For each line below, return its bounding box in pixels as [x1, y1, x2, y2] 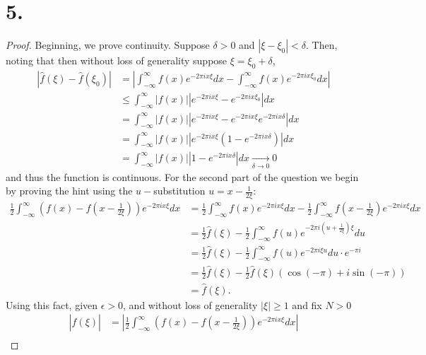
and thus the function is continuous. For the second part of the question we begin [6, 169, 359, 184]
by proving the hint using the [6, 183, 133, 198]
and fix [292, 297, 322, 312]
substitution [153, 183, 206, 198]
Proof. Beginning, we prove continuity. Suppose [6, 37, 210, 52]
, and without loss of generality [123, 297, 258, 312]
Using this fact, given [6, 297, 98, 312]
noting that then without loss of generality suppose [6, 53, 227, 68]
